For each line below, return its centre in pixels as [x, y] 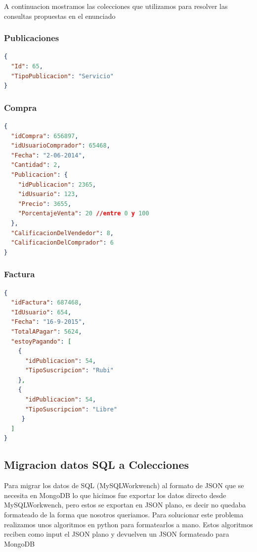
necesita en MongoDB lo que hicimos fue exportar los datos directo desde [115, 495]
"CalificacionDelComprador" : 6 [62, 243]
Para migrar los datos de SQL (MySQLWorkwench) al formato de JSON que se [124, 485]
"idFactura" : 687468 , [46, 303]
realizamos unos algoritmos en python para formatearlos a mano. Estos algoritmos [128, 524]
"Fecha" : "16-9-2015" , [48, 322]
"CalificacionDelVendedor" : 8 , [62, 233]
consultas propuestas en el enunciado [60, 16]
